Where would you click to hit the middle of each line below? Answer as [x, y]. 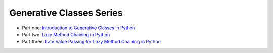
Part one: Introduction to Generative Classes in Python [79, 28]
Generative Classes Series [66, 13]
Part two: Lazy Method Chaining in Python [66, 34]
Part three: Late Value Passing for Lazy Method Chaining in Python [92, 42]
